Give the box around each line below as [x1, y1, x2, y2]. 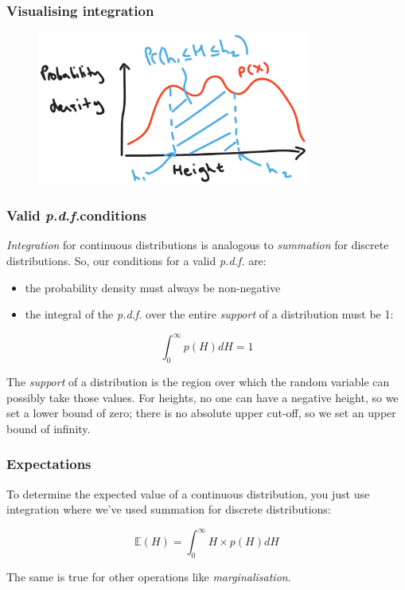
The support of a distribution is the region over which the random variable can [6, 373, 390, 390]
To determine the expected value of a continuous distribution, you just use [6, 485, 370, 502]
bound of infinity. [6, 420, 91, 436]
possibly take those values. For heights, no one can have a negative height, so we [6, 389, 399, 405]
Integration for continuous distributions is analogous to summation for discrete [6, 236, 389, 253]
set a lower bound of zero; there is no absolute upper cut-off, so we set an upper [6, 404, 396, 421]
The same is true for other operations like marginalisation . [6, 569, 291, 585]
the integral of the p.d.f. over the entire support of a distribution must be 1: [25, 306, 394, 322]
